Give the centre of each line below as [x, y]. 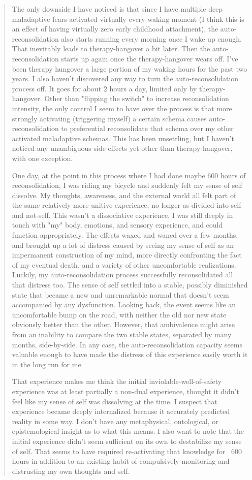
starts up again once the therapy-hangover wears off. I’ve [150, 58]
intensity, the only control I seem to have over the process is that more [122, 108]
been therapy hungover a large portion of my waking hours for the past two [130, 68]
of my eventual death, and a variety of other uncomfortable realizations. [124, 264]
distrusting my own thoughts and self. [71, 471]
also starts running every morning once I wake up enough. [151, 38]
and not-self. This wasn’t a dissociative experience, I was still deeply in [122, 215]
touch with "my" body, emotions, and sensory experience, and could [117, 225]
